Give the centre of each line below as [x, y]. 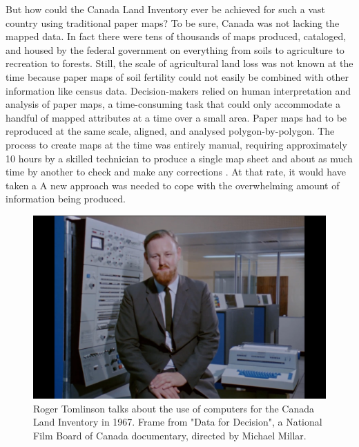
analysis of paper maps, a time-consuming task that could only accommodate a [173, 104]
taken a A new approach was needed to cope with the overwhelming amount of [173, 185]
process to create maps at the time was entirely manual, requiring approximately [176, 144]
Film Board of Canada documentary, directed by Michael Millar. [170, 435]
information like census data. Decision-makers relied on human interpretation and [178, 90]
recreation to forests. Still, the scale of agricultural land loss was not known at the [179, 63]
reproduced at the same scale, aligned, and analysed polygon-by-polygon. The [170, 131]
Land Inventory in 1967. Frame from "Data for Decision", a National [178, 422]
